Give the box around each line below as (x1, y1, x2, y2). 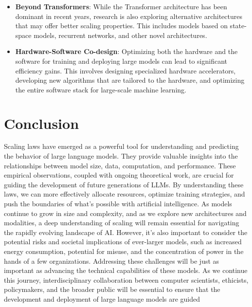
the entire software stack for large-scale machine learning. (15, 84, 186, 94)
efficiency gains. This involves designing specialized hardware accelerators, (15, 65, 236, 75)
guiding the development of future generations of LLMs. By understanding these (4, 179, 244, 189)
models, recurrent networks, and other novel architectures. (34, 30, 207, 40)
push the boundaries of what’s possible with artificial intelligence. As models (4, 199, 232, 209)
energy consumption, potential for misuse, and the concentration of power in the (4, 246, 244, 256)
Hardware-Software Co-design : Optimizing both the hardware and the (15, 46, 238, 56)
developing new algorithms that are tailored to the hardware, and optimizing (15, 75, 245, 85)
